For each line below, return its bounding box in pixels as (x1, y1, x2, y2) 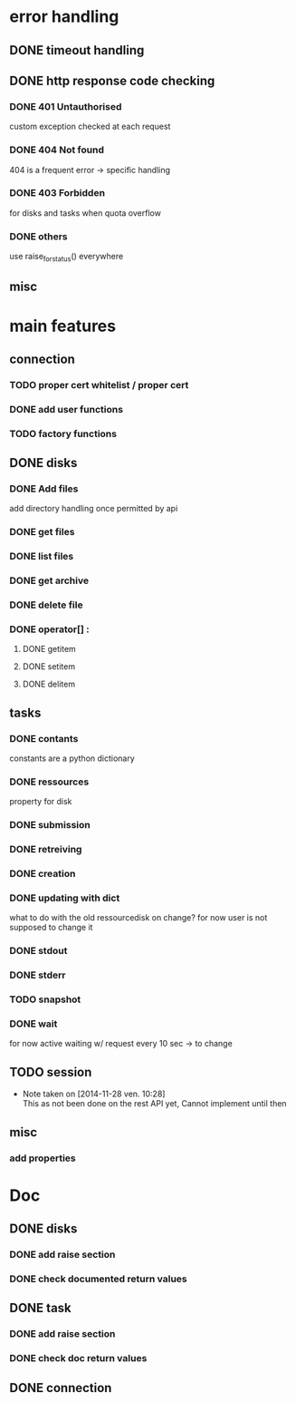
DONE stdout (9, 945, 68, 958)
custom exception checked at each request (9, 121, 171, 132)
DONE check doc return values (9, 1352, 148, 1365)
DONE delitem (22, 678, 75, 690)
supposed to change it (9, 922, 93, 933)
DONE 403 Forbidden (9, 187, 106, 200)
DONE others (9, 229, 68, 242)
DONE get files (9, 526, 75, 539)
